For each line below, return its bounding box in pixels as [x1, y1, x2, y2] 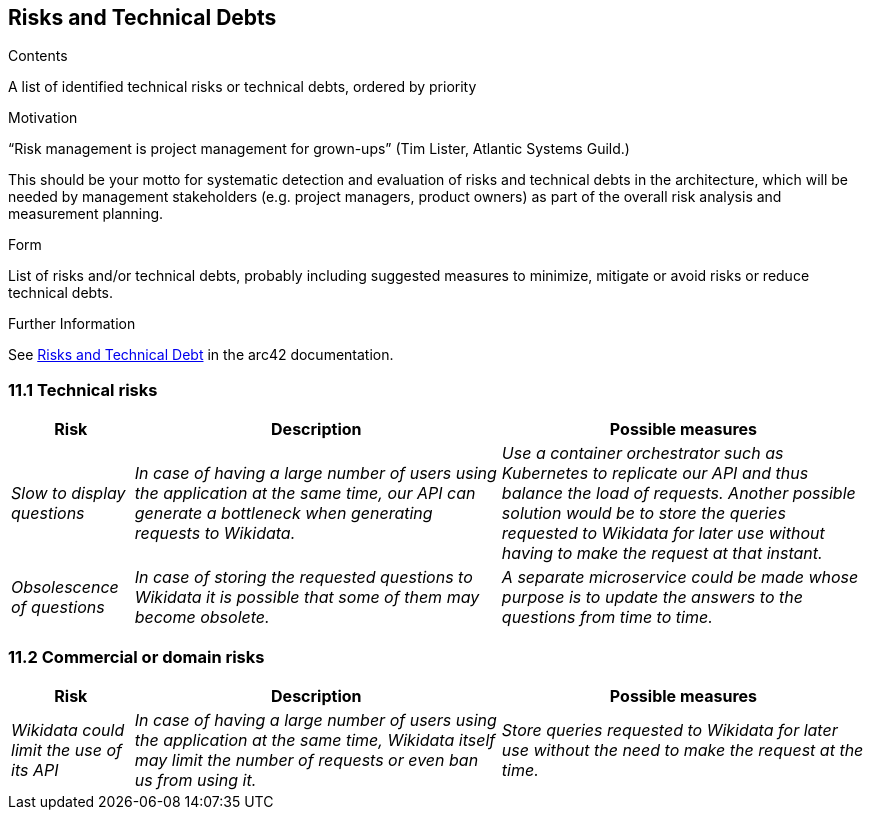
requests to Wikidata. [134, 523, 296, 544]
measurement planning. [8, 205, 164, 223]
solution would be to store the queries [501, 503, 786, 524]
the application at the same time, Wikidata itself [134, 729, 496, 750]
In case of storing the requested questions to [134, 567, 473, 588]
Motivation [8, 109, 78, 127]
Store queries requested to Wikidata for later [501, 719, 838, 740]
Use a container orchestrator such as [501, 443, 784, 464]
